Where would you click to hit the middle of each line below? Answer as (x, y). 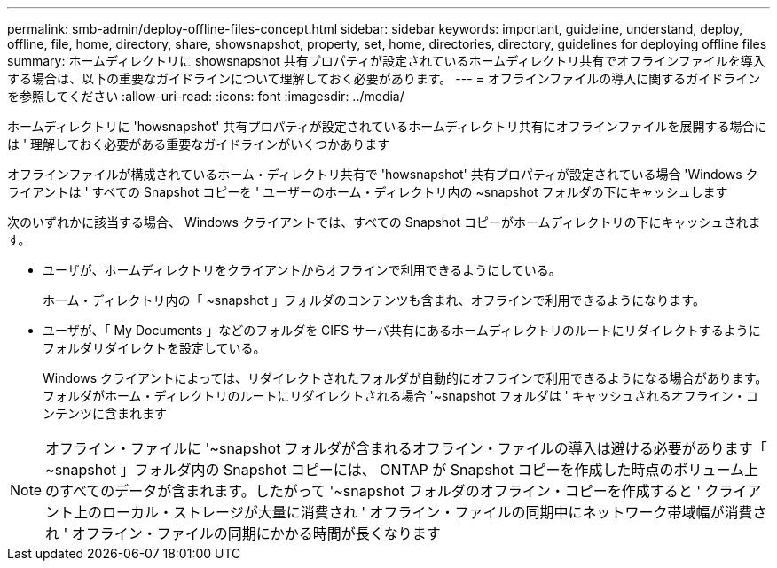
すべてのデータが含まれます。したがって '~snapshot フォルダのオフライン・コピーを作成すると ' (380, 491)
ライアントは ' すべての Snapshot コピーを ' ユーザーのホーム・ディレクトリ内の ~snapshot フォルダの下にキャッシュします (368, 192)
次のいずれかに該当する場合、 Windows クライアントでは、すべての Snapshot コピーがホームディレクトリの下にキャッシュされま (384, 222)
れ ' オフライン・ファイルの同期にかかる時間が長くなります (243, 533)
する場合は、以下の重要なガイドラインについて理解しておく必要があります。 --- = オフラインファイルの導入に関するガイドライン (384, 78)
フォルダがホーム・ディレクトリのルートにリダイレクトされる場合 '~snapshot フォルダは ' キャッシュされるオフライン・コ (400, 396)
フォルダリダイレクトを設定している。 (154, 348)
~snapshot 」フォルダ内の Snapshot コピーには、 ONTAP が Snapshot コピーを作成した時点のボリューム (395, 470)
